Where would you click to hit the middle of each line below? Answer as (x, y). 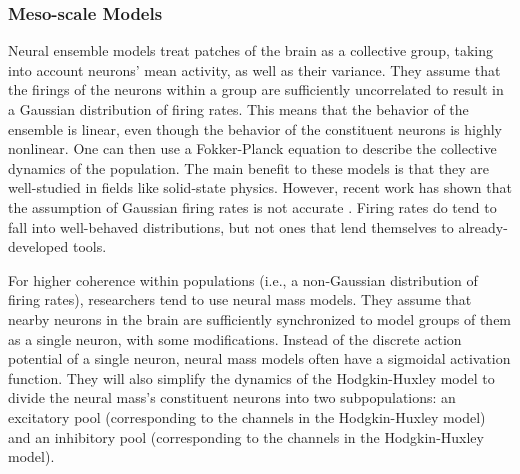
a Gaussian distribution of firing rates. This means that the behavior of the (238, 109)
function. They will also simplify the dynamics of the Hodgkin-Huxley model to (251, 377)
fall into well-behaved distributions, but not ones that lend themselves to (231, 226)
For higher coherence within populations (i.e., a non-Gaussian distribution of (243, 279)
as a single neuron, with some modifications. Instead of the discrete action (235, 338)
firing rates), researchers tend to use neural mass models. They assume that (240, 299)
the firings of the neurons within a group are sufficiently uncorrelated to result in (256, 89)
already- (483, 226)
